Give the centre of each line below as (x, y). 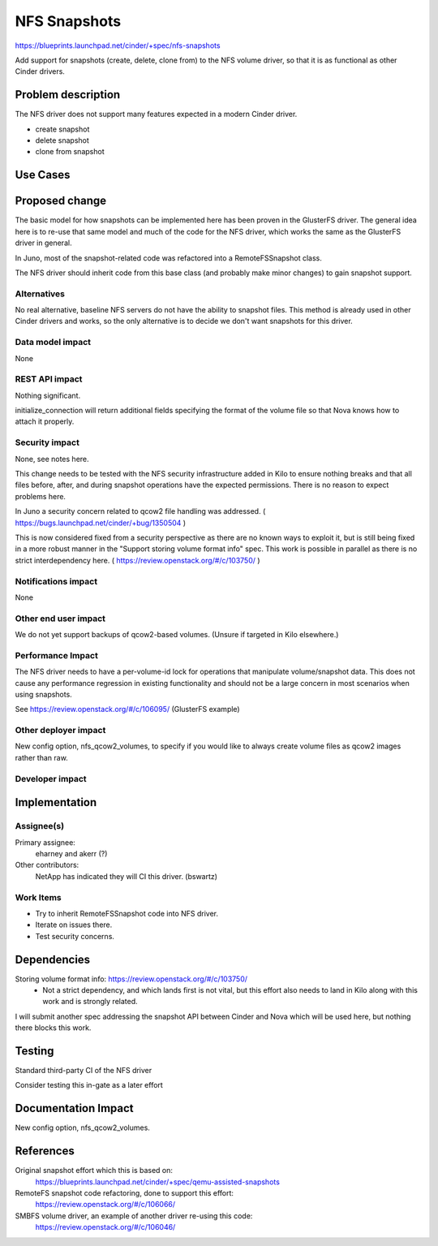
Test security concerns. (75, 936)
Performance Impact (57, 655)
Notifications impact (56, 581)
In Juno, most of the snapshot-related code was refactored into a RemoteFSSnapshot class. (168, 258)
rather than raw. (41, 757)
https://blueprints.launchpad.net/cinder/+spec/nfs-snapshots (118, 45)
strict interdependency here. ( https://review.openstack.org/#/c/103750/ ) (137, 560)
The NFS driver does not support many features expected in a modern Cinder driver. (156, 114)
